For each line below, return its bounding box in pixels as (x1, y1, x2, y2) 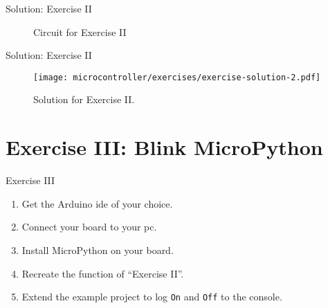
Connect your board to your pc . (21, 219, 157, 234)
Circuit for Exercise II (33, 24, 127, 39)
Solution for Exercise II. (33, 92, 135, 107)
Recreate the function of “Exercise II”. (21, 266, 184, 280)
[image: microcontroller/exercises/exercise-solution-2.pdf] (33, 72, 321, 82)
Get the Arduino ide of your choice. (21, 196, 173, 210)
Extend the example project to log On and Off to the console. (21, 289, 282, 304)
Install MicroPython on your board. (21, 242, 174, 257)
